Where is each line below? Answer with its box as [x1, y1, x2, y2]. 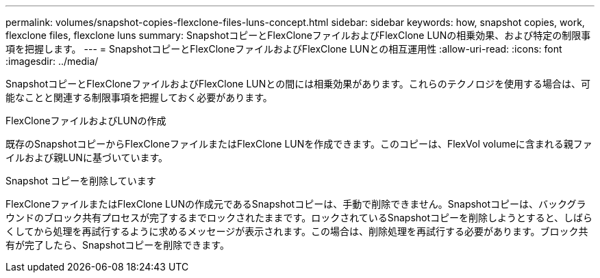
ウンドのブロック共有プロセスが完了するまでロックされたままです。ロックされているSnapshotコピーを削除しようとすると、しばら [5, 212, 593, 223]
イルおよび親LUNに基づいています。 [5, 152, 168, 163]
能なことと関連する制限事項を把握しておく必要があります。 [5, 92, 273, 103]
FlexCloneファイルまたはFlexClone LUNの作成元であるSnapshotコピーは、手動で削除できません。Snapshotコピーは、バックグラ [5, 198, 586, 210]
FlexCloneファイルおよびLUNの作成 [5, 115, 166, 126]
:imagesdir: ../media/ [5, 55, 99, 67]
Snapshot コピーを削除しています [5, 175, 156, 186]
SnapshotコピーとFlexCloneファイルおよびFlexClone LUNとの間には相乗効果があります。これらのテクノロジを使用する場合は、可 [5, 78, 590, 89]
